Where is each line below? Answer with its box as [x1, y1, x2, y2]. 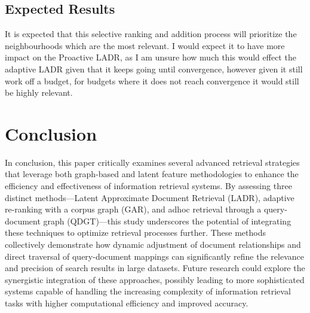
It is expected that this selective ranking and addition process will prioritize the [5, 28, 297, 40]
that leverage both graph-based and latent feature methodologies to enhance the [5, 168, 299, 180]
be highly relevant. [5, 86, 73, 99]
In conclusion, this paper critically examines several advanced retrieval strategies [5, 156, 300, 168]
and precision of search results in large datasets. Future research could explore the [5, 262, 305, 274]
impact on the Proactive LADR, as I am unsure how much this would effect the [5, 51, 296, 63]
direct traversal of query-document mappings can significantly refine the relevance [5, 250, 304, 262]
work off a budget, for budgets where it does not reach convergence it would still [5, 74, 299, 87]
